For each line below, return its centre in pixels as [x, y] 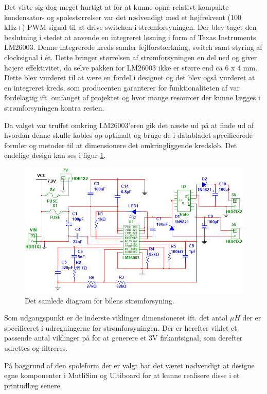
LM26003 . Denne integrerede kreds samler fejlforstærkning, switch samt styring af [133, 47]
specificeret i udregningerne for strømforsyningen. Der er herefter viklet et [121, 327]
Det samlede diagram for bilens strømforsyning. [100, 300]
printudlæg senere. [33, 385]
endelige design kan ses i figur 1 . [55, 155]
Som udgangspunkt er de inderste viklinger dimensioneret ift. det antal [116, 318]
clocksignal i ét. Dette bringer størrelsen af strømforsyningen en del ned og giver [131, 57]
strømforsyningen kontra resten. [54, 107]
